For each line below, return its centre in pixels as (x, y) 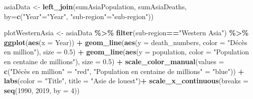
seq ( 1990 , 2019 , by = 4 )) (42, 90)
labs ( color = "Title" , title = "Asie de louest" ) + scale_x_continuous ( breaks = (126, 81)
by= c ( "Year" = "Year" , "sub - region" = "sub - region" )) (79, 16)
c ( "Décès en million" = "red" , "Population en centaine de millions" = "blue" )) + (124, 71)
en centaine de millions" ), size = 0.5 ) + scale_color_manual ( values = (114, 61)
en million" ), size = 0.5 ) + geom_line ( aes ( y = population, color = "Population (126, 52)
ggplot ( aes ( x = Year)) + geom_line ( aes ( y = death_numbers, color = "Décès (126, 42)
